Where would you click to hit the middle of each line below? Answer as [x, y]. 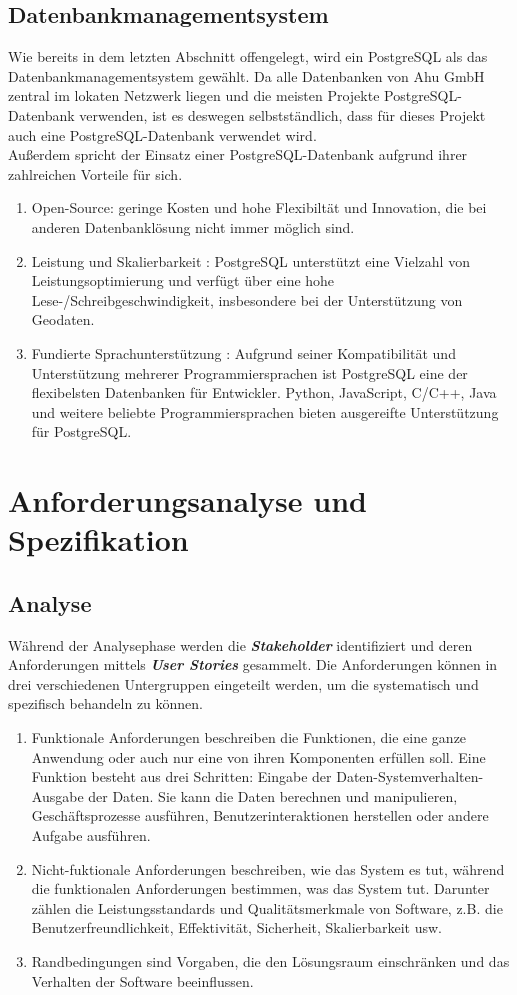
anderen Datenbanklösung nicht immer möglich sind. [193, 226]
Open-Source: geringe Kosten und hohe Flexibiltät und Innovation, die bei [259, 207]
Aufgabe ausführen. [91, 835]
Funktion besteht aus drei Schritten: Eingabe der [181, 776]
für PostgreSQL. [81, 431]
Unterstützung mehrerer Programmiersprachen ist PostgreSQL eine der [249, 372]
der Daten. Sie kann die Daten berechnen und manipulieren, [273, 795]
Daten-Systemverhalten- [410, 776]
